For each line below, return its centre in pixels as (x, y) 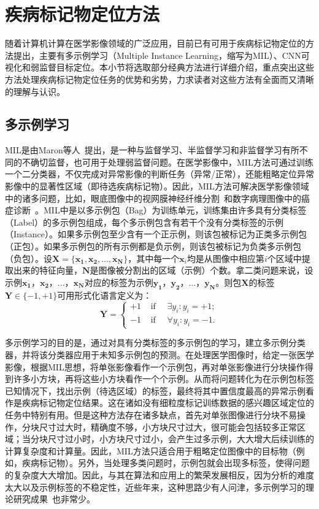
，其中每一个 (154, 258)
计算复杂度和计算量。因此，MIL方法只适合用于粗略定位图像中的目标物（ (151, 450)
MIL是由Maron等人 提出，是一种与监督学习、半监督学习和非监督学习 (144, 150)
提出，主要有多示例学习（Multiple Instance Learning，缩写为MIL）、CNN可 (161, 55)
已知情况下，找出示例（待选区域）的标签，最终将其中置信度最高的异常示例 (155, 390)
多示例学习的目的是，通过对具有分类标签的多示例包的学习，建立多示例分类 (155, 343)
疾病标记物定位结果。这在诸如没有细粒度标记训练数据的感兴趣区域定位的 (168, 403)
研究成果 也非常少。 (54, 499)
